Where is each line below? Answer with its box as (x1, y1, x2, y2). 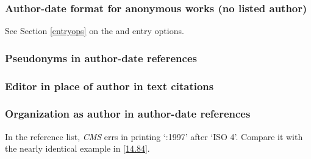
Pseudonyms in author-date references (5, 50, 197, 65)
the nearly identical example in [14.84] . (5, 142, 150, 155)
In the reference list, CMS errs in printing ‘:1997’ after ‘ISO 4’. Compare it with (5, 130, 303, 143)
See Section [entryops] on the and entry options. (5, 24, 184, 37)
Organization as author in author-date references (5, 106, 251, 121)
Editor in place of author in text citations (5, 78, 214, 93)
